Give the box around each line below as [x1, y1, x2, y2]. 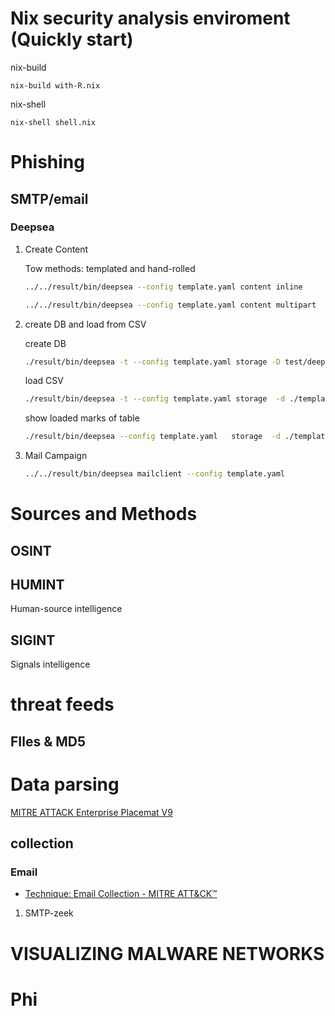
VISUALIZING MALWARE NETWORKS [10, 942, 325, 965]
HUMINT [10, 577, 65, 594]
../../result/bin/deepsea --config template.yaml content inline [24, 282, 303, 292]
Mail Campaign [24, 450, 88, 462]
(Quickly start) [10, 28, 134, 51]
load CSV [24, 375, 64, 387]
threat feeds [10, 693, 115, 716]
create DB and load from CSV [24, 318, 147, 330]
